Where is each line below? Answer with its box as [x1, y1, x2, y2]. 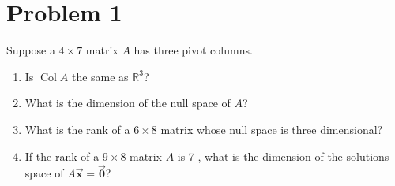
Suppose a [6, 42, 55, 58]
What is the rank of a [24, 121, 130, 137]
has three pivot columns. [134, 42, 253, 58]
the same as [71, 68, 129, 84]
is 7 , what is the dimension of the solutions [177, 147, 389, 164]
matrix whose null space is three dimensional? [160, 121, 383, 137]
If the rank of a [24, 147, 100, 164]
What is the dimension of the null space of [24, 95, 231, 111]
